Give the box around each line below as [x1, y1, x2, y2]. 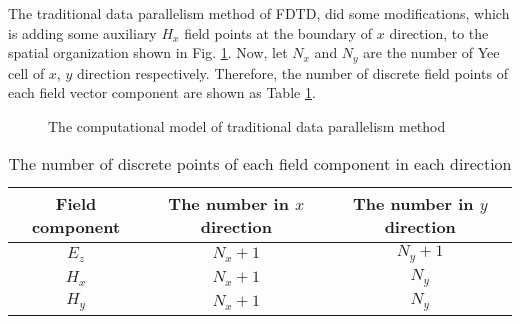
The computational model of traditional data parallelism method [48, 115, 446, 136]
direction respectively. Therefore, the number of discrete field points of [76, 62, 508, 83]
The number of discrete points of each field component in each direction [8, 152, 512, 176]
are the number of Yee [363, 42, 500, 63]
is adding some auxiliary [8, 22, 157, 43]
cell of [8, 62, 45, 83]
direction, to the [389, 22, 489, 43]
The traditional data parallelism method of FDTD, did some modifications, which [8, 3, 510, 23]
